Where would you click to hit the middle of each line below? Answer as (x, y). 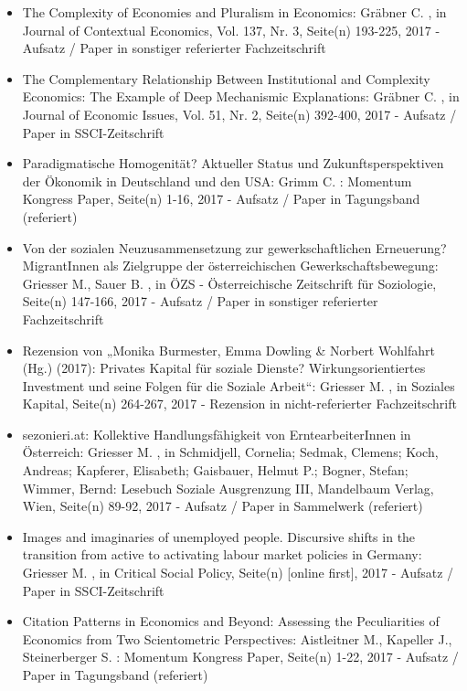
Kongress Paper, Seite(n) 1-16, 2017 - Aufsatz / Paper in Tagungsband (221, 199)
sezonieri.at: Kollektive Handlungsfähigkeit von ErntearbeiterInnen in (217, 434)
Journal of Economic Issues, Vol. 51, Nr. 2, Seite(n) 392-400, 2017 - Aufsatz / (239, 114)
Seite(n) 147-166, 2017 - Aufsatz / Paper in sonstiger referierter (200, 301)
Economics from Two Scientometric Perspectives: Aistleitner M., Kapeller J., (237, 638)
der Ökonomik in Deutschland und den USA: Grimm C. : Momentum (217, 181)
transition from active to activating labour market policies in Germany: (222, 554)
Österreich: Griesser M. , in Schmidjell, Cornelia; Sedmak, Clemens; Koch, (230, 452)
